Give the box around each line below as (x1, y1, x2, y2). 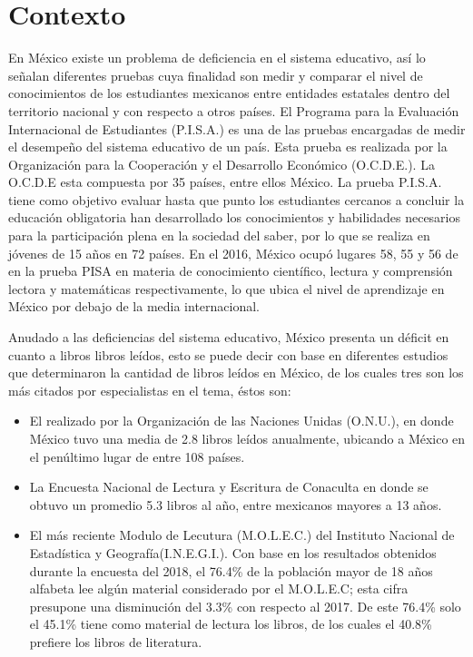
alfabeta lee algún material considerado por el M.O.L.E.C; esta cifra (29, 579, 409, 598)
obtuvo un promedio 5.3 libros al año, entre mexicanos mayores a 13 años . (29, 495, 442, 514)
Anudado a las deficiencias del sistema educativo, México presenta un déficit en (8, 328, 449, 347)
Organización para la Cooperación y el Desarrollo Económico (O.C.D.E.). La (8, 154, 435, 173)
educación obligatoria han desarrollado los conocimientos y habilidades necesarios (8, 208, 461, 227)
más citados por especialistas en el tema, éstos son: (8, 380, 291, 399)
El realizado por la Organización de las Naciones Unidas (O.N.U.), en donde (29, 411, 454, 430)
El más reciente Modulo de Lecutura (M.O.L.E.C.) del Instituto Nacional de (29, 525, 455, 544)
